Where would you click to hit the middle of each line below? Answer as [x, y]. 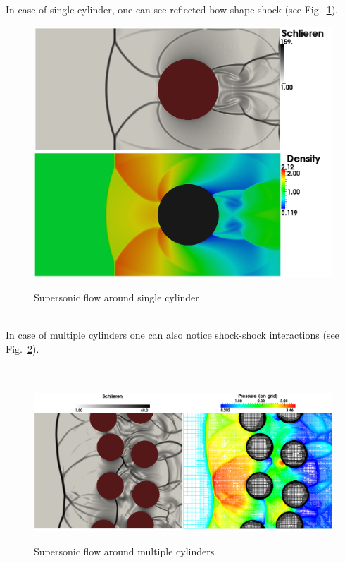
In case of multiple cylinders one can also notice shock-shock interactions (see [172, 335]
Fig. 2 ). [23, 348]
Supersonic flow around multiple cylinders [124, 551]
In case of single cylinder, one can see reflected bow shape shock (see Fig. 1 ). [172, 9]
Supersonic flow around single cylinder [117, 297]
